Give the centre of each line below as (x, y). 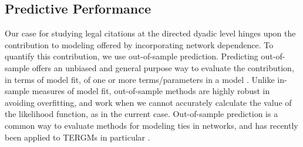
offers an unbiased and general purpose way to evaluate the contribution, (163, 67)
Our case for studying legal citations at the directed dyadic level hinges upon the (150, 33)
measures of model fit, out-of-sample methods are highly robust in (151, 91)
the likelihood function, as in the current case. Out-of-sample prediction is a (142, 114)
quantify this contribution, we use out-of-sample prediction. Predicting (132, 56)
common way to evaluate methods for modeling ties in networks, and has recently (151, 125)
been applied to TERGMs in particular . (78, 137)
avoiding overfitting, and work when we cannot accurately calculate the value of (148, 102)
